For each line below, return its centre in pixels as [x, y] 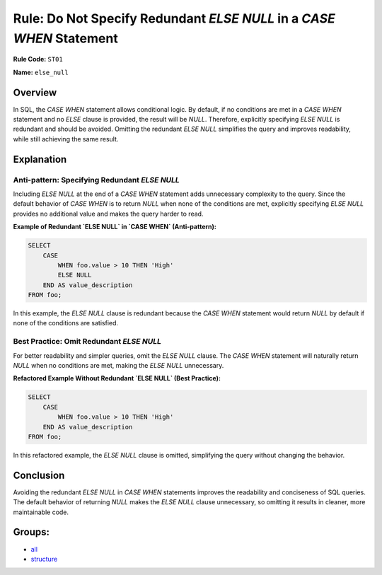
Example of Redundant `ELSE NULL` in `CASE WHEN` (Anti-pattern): [115, 227]
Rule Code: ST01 [38, 59]
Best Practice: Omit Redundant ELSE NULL [87, 342]
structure [44, 559]
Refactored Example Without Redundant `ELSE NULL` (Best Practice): [117, 378]
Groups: [31, 532]
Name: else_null [41, 72]
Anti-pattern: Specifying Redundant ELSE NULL [96, 180]
